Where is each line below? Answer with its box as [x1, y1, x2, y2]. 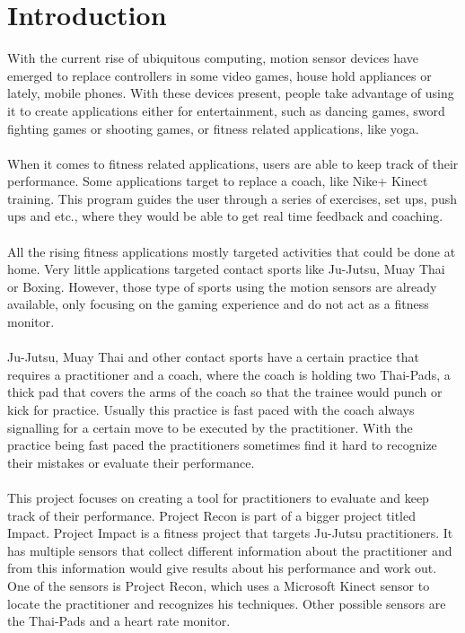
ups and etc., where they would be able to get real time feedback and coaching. [7, 207, 443, 225]
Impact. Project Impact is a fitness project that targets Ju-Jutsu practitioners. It [7, 523, 453, 542]
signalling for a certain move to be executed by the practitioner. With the [7, 418, 413, 436]
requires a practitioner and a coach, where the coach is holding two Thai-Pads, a [7, 365, 451, 383]
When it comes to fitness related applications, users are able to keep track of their [7, 154, 459, 172]
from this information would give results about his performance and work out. [7, 558, 437, 577]
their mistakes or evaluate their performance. [7, 453, 255, 471]
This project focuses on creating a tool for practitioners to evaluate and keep [7, 488, 429, 506]
